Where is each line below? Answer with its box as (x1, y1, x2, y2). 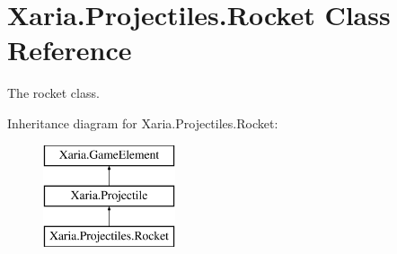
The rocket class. (7, 83, 100, 102)
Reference (7, 31, 132, 68)
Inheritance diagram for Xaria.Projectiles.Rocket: (7, 113, 278, 132)
